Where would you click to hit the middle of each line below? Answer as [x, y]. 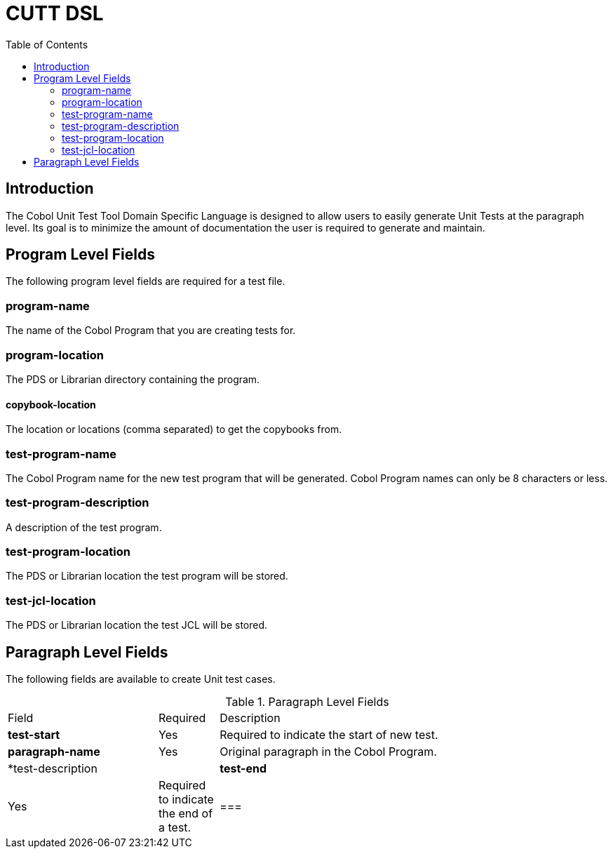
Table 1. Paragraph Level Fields [307, 702]
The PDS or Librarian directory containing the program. [133, 379]
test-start [34, 735]
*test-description [53, 768]
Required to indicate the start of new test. [329, 735]
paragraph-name [54, 752]
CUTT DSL [55, 13]
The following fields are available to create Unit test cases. [141, 679]
